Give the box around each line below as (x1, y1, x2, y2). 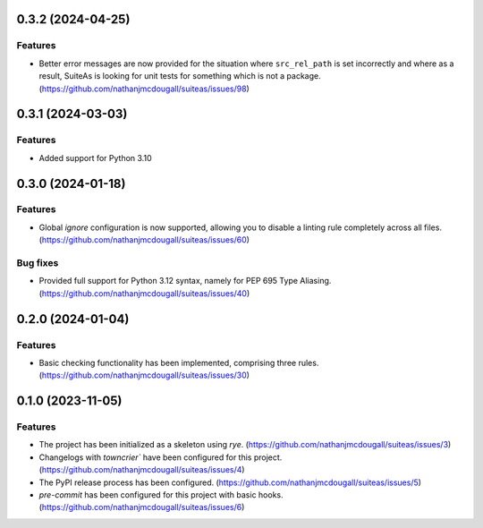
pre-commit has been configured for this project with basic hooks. (38, 490, 284, 500)
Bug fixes (16, 257, 59, 269)
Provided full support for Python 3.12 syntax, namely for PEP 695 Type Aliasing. (38, 276, 332, 286)
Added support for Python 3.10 (38, 152, 152, 163)
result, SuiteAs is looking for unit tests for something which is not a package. (38, 71, 321, 81)
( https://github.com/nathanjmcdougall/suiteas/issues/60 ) (38, 234, 250, 245)
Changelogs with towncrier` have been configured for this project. (38, 452, 283, 463)
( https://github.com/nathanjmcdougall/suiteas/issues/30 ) (38, 370, 250, 380)
